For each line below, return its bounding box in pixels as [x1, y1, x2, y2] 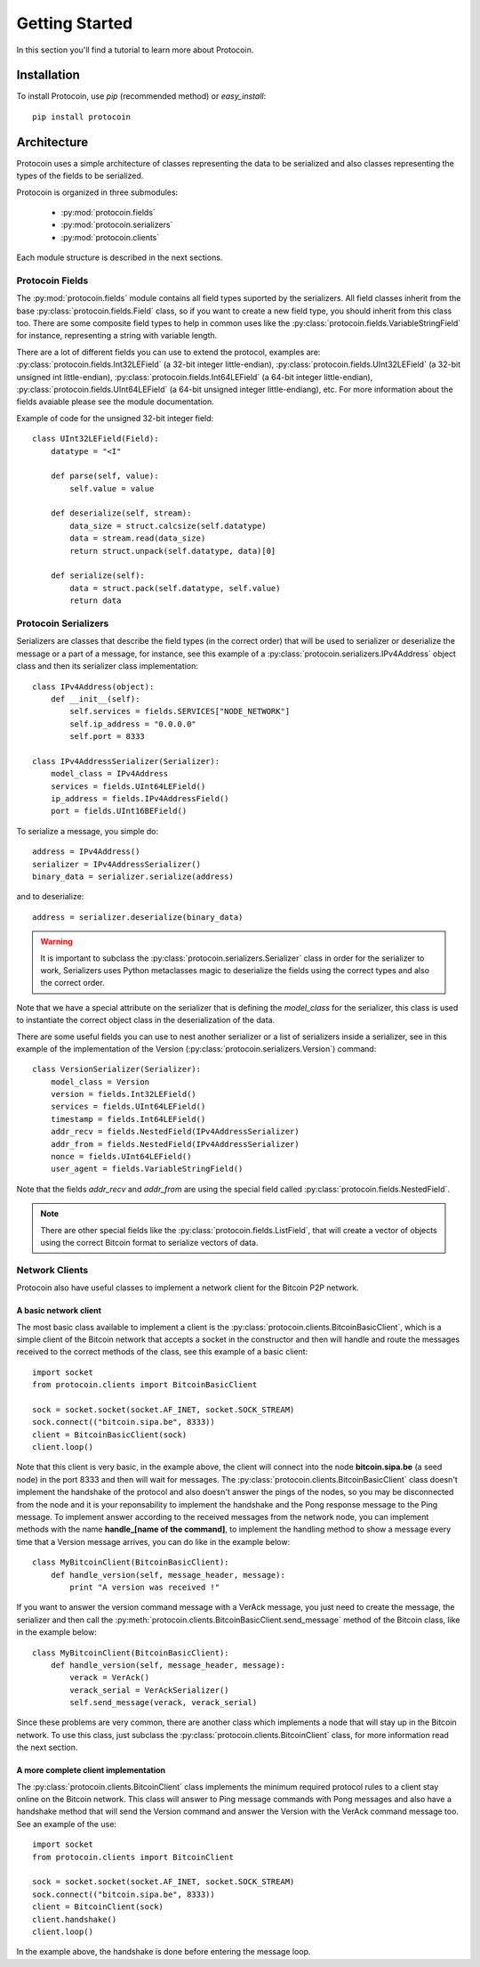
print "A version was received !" [69, 1581, 220, 1592]
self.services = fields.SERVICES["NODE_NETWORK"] [69, 706, 291, 717]
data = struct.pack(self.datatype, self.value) [69, 583, 281, 593]
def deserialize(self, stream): [50, 508, 192, 518]
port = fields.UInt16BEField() [50, 806, 188, 817]
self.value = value [69, 484, 155, 493]
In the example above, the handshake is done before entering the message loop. [16, 1947, 311, 1957]
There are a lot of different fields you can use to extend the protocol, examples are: [16, 346, 321, 357]
